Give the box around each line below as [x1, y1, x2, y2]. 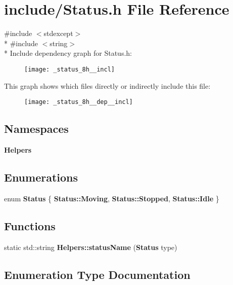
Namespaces [4, 121, 69, 136]
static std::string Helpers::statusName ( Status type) [4, 241, 177, 252]
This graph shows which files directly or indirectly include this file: [4, 80, 211, 91]
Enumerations [4, 169, 78, 185]
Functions [4, 218, 56, 233]
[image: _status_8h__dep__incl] [24, 98, 133, 106]
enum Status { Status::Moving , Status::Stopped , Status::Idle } [4, 193, 219, 203]
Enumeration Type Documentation [4, 266, 191, 282]
